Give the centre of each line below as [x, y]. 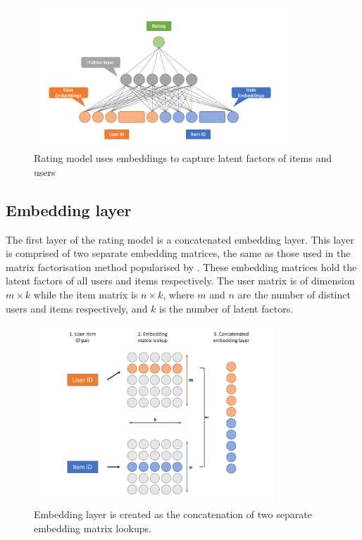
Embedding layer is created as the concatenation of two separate [173, 514]
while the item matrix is [86, 295]
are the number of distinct [294, 295]
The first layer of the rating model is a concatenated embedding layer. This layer [180, 239]
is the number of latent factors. [226, 308]
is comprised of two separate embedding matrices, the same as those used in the [178, 253]
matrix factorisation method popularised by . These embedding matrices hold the [181, 266]
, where [179, 295]
